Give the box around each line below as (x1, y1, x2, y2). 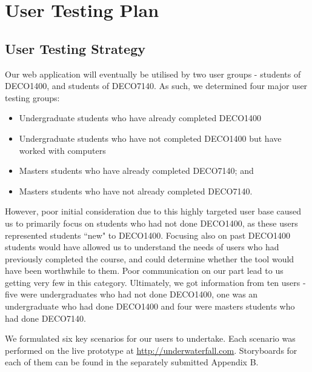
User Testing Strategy (5, 39, 145, 58)
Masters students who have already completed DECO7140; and (19, 164, 254, 177)
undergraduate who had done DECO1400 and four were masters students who (5, 300, 295, 313)
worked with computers (19, 144, 106, 156)
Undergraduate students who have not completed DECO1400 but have (19, 131, 282, 144)
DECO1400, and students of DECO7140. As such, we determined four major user (5, 79, 308, 92)
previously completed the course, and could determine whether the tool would (5, 252, 294, 265)
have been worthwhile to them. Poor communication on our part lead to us (5, 264, 284, 277)
